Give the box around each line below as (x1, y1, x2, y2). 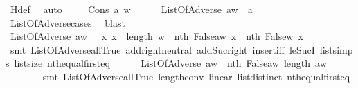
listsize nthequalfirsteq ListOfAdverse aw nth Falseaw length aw (14, 56, 327, 70)
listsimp (319, 42, 353, 56)
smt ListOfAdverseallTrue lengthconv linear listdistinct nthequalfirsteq (42, 69, 350, 83)
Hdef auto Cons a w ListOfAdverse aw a (10, 2, 253, 16)
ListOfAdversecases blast (10, 15, 125, 30)
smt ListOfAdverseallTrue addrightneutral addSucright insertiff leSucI (10, 42, 315, 56)
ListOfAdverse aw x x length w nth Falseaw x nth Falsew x (10, 29, 303, 43)
